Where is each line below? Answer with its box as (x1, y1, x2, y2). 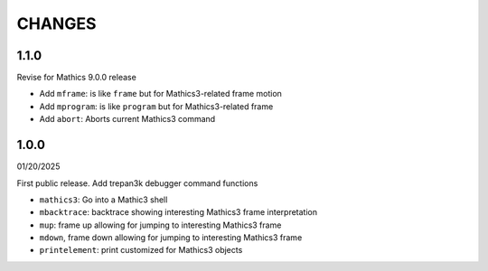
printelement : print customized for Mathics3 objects (39, 245, 243, 256)
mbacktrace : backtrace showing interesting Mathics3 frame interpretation (39, 207, 318, 218)
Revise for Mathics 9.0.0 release (16, 72, 137, 83)
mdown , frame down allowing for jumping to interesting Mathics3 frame (39, 232, 303, 243)
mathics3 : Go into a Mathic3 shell (39, 194, 168, 205)
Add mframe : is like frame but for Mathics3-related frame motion (39, 89, 282, 99)
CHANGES (16, 14, 97, 33)
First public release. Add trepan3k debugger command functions (16, 177, 258, 189)
